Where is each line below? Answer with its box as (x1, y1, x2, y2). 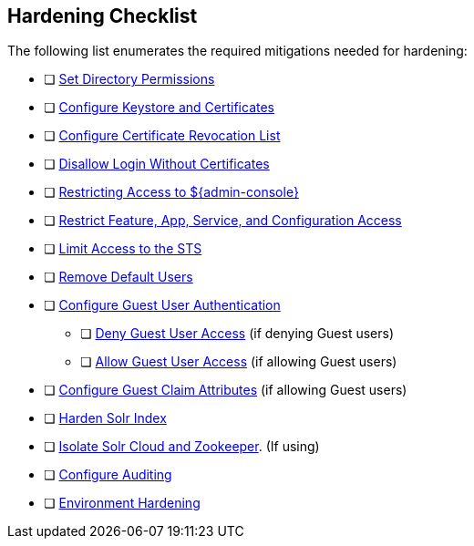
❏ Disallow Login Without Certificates (44, 156, 270, 172)
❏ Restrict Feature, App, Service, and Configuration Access (44, 212, 402, 229)
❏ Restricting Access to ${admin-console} (44, 184, 299, 201)
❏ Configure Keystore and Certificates (44, 99, 274, 116)
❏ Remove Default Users (44, 269, 193, 285)
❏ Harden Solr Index (44, 410, 167, 427)
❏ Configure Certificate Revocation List (44, 128, 281, 144)
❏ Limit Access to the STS (44, 241, 202, 257)
